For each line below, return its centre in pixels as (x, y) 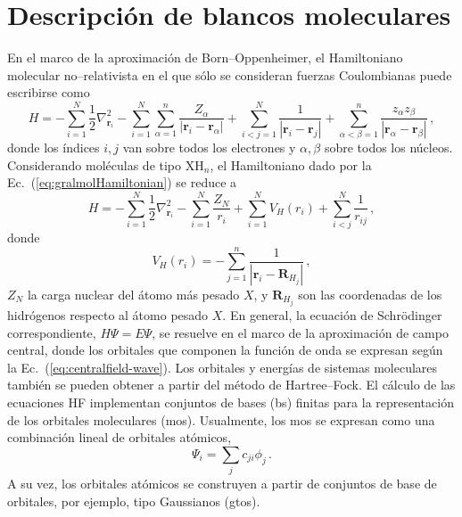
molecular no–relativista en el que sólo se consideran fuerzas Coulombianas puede (230, 74)
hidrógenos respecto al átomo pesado (108, 314)
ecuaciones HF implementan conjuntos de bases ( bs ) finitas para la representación (231, 402)
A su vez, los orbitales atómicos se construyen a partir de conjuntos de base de (222, 484)
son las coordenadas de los (370, 294)
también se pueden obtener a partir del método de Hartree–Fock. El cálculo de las (231, 385)
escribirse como (49, 92)
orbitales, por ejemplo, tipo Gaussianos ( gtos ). (134, 501)
